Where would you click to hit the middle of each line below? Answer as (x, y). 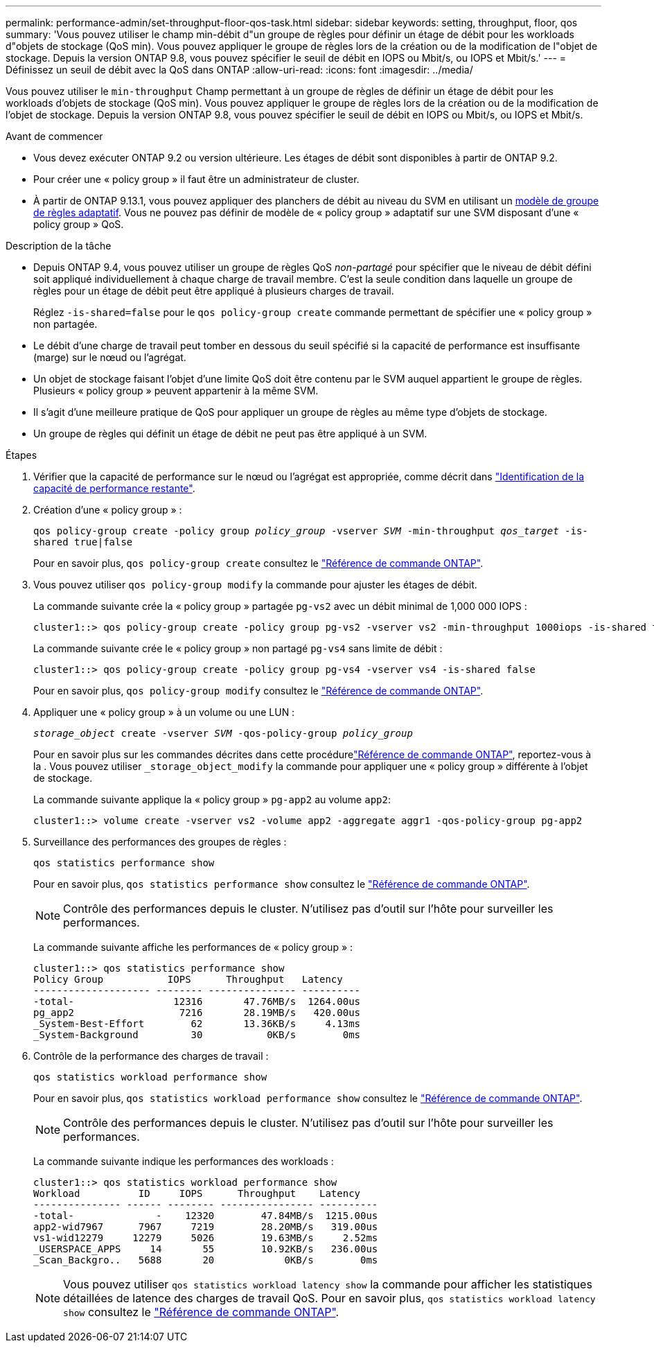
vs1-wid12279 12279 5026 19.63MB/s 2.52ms (206, 1238)
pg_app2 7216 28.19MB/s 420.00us (197, 1013)
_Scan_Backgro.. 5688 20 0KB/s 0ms (206, 1260)
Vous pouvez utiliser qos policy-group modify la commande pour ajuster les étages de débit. (255, 585)
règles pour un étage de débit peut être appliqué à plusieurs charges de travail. (214, 291)
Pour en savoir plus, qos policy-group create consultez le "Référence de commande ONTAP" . (258, 563)
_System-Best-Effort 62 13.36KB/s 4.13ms (197, 1024)
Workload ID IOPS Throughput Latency (197, 1193)
